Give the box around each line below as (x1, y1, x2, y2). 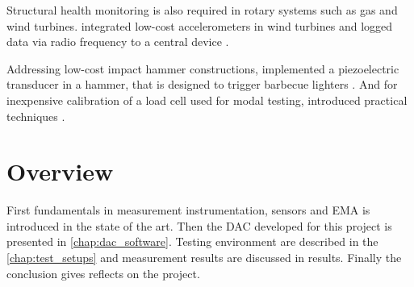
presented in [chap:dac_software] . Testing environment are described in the (6, 233, 378, 250)
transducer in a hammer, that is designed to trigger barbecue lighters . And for (6, 76, 398, 93)
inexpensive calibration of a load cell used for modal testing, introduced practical (6, 91, 408, 108)
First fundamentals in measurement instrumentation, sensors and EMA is (6, 202, 370, 218)
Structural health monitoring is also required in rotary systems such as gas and (6, 2, 398, 18)
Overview (6, 155, 114, 188)
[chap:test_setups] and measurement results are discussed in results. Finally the (6, 249, 402, 266)
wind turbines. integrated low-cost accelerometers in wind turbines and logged (6, 17, 393, 34)
